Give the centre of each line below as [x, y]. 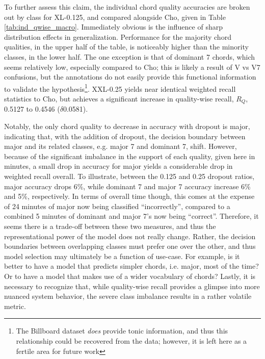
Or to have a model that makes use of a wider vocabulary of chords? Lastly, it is [130, 276]
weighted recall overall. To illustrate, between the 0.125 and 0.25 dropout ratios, [129, 176]
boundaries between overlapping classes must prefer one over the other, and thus [130, 246]
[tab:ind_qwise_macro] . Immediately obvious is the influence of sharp [113, 27]
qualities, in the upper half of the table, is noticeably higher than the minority [126, 47]
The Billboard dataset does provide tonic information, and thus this [122, 331]
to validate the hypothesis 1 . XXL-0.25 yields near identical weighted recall [120, 88]
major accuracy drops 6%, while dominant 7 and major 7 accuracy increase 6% [127, 186]
